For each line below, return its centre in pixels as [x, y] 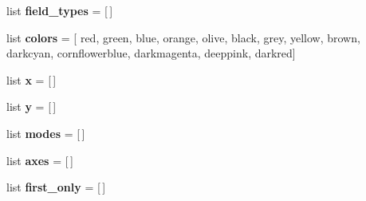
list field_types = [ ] [60, 10]
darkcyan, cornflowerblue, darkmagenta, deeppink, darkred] [151, 53]
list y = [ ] [31, 106]
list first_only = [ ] [56, 187]
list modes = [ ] [46, 133]
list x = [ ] [31, 79]
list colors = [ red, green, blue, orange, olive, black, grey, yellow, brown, [183, 37]
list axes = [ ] [40, 160]
